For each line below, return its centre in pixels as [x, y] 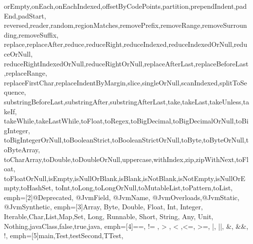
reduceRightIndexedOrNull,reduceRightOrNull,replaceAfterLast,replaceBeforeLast [126, 63]
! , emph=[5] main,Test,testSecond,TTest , [64, 235]
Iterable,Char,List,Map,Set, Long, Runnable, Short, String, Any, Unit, [109, 216]
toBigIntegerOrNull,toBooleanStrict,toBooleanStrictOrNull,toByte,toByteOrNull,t [126, 140]
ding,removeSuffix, [31, 34]
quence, [15, 92]
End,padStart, [25, 15]
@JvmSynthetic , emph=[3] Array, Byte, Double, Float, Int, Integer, [103, 207]
